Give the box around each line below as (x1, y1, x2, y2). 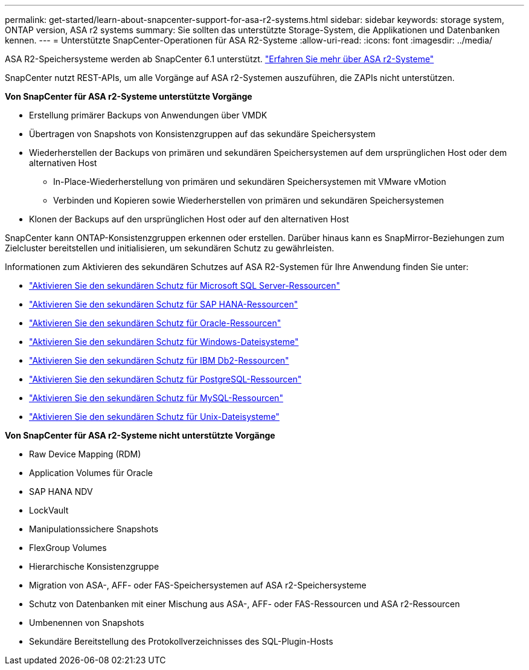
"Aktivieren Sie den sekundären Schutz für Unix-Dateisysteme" (29, 411, 280, 422)
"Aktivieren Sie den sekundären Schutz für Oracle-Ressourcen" (29, 318, 281, 328)
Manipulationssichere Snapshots (29, 524, 159, 534)
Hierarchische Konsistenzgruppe (29, 561, 159, 572)
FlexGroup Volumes (29, 543, 107, 553)
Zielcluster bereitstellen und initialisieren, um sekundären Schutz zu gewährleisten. (5, 243, 335, 253)
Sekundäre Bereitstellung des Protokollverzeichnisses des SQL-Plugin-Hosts (29, 636, 333, 646)
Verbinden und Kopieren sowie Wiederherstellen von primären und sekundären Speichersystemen (53, 195, 444, 205)
